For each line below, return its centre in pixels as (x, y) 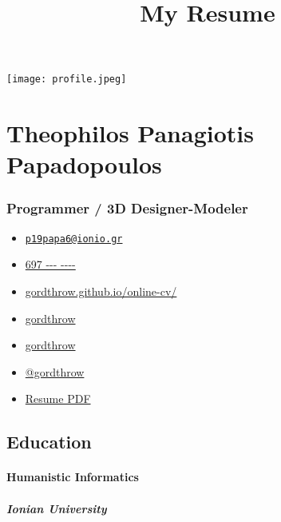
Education (49, 442)
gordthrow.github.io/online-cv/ (101, 291)
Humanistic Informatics (73, 477)
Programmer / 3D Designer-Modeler (127, 207)
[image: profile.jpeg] (67, 80)
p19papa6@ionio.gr (74, 239)
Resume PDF (58, 398)
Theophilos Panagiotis (130, 133)
